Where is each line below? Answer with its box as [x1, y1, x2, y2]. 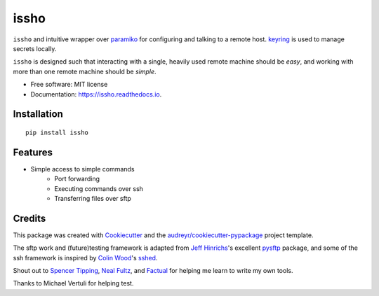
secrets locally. [13, 44, 57, 52]
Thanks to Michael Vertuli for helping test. [13, 279, 134, 288]
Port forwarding [54, 175, 100, 183]
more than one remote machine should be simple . [13, 67, 157, 76]
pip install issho [25, 128, 89, 136]
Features [13, 146, 53, 158]
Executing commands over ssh [54, 184, 144, 192]
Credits [13, 212, 46, 224]
